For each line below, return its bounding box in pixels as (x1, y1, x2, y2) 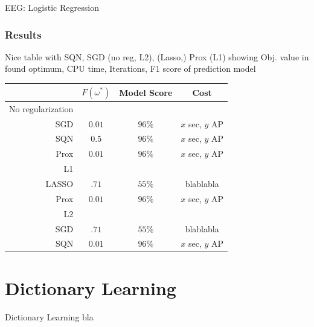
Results (5, 27, 42, 42)
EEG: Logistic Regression (5, 1, 99, 13)
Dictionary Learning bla (5, 310, 94, 323)
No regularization (9, 102, 74, 115)
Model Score (119, 86, 173, 98)
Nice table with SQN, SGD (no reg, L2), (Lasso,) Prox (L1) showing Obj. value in (5, 50, 309, 63)
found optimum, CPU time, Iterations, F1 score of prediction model (5, 62, 256, 75)
